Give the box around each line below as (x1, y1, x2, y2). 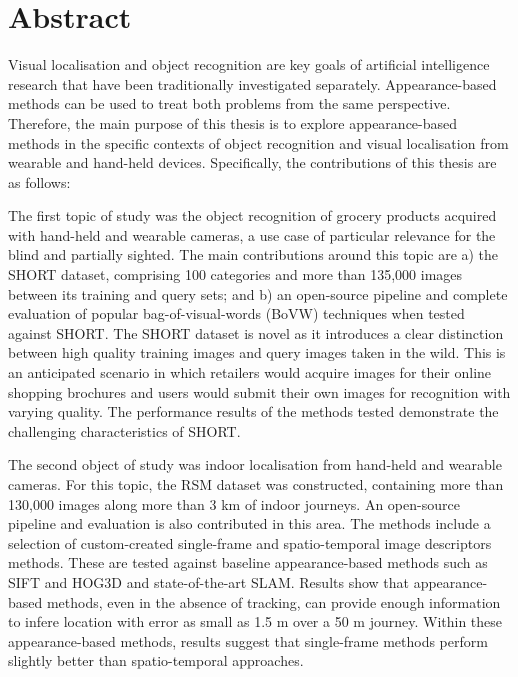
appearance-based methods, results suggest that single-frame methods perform (8, 630, 488, 651)
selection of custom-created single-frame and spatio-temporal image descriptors (8, 532, 492, 553)
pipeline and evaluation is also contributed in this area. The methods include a (8, 513, 491, 534)
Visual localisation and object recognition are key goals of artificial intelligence (8, 54, 490, 75)
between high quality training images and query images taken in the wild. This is (8, 342, 506, 363)
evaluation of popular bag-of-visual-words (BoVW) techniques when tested (8, 303, 465, 324)
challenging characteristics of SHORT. (8, 420, 241, 441)
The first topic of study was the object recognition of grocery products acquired (8, 205, 497, 226)
